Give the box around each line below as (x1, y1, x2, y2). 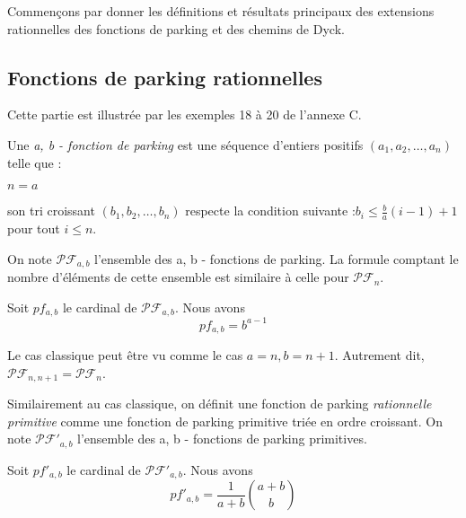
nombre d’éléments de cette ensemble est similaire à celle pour (7, 268, 349, 286)
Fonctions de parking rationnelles (7, 63, 322, 91)
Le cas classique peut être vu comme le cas (7, 346, 243, 364)
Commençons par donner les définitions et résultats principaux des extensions (7, 2, 435, 20)
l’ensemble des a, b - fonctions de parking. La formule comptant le (94, 249, 459, 268)
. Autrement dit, (334, 346, 425, 364)
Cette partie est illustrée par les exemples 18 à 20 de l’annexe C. (7, 105, 362, 124)
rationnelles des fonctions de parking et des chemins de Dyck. (7, 19, 345, 38)
